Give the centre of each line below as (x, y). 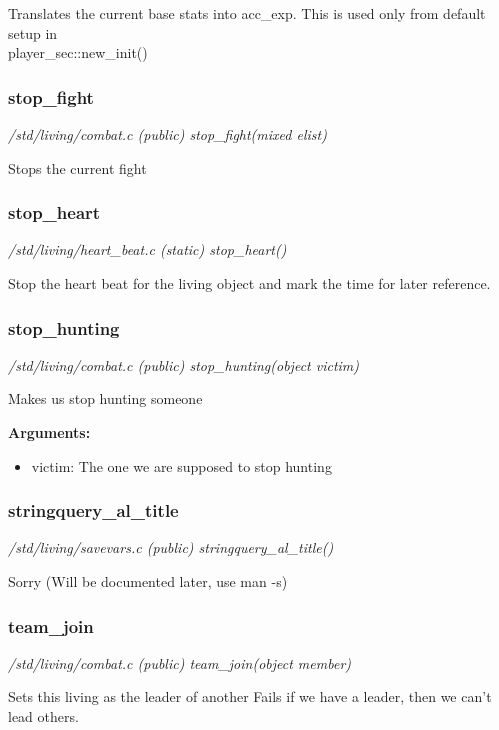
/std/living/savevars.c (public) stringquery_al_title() (171, 547)
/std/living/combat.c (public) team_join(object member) (180, 662)
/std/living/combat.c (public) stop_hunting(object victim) (184, 364)
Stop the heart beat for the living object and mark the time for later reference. (249, 283)
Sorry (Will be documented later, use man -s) (148, 581)
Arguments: (49, 432)
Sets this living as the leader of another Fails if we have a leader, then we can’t (250, 696)
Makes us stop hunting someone (105, 398)
